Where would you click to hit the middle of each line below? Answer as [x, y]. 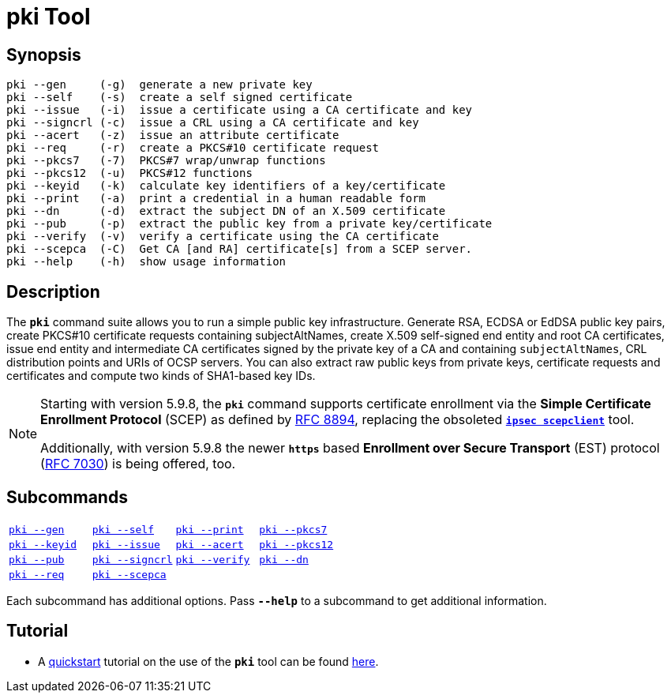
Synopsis [44, 54]
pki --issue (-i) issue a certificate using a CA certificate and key [240, 110]
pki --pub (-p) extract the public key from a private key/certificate [249, 224]
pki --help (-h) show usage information [146, 262]
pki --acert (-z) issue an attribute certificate [173, 135]
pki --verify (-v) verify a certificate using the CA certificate [223, 237]
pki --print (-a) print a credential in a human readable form [216, 199]
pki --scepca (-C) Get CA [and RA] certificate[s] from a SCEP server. [240, 249]
